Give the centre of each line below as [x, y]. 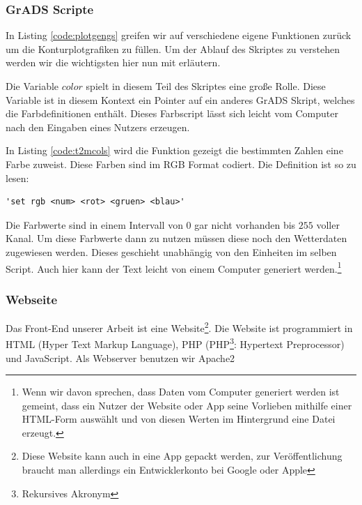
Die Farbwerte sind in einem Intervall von [94, 224]
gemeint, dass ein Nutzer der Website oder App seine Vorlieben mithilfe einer [187, 405]
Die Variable [32, 86]
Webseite [32, 299]
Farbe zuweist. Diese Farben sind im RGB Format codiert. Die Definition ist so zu [181, 164]
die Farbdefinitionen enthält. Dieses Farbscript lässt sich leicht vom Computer [172, 113]
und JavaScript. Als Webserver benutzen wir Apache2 [120, 357]
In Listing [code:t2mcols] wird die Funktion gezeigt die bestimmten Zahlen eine [174, 150]
